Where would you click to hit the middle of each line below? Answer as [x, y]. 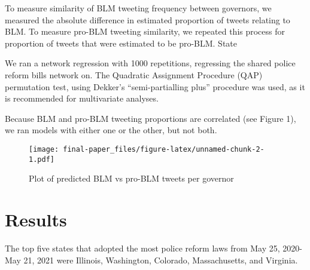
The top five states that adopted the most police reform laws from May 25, [142, 248]
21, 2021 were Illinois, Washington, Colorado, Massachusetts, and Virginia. [161, 260]
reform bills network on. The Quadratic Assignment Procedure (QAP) [134, 74]
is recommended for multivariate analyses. [82, 98]
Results [36, 220]
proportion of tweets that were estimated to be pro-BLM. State [121, 43]
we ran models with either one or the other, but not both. [111, 130]
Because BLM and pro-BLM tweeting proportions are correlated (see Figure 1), [151, 118]
